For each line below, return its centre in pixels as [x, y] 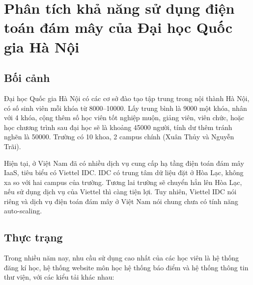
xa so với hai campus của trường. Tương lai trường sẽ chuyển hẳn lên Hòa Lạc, [123, 182]
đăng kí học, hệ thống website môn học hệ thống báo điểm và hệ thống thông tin [126, 267]
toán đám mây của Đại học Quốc [118, 27]
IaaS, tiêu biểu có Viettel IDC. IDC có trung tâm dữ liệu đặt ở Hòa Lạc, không [124, 172]
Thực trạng [33, 237]
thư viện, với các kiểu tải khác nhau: [59, 277]
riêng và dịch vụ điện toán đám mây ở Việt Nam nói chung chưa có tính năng [121, 201]
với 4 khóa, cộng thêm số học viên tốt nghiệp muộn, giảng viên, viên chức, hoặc [124, 117]
